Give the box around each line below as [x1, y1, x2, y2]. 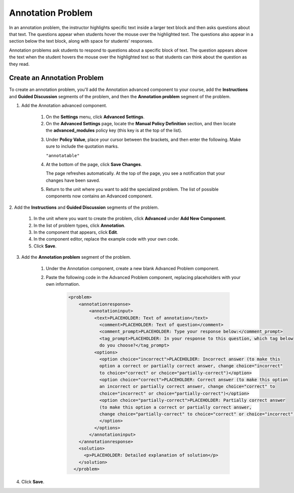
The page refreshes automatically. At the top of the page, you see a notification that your [46, 170, 225, 176]
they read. [9, 61, 30, 67]
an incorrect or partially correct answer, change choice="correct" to [99, 383, 275, 389]
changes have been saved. [46, 177, 100, 183]
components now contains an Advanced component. [46, 193, 153, 199]
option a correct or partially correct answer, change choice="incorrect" [99, 363, 283, 369]
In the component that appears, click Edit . [33, 229, 119, 235]
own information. [46, 281, 80, 287]
